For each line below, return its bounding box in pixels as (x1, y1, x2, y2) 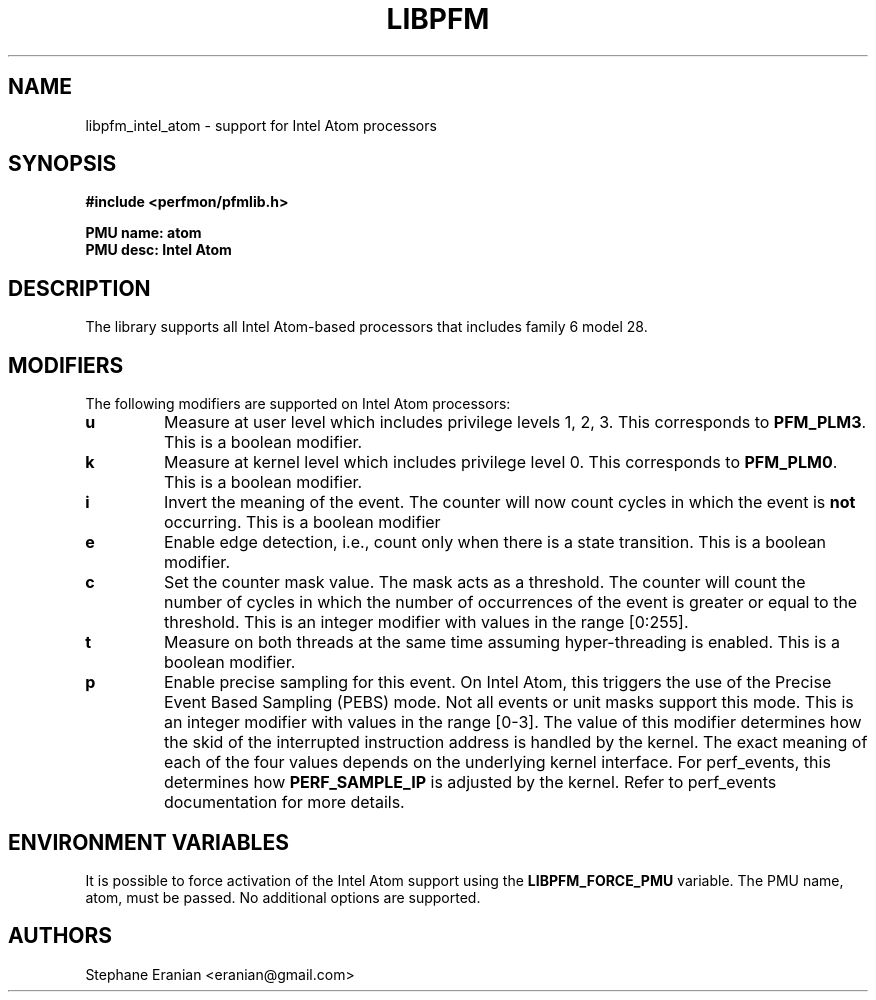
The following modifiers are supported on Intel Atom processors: (85, 395, 511, 413)
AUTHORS (8, 923, 113, 949)
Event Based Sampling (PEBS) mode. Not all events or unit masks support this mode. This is (163, 692, 854, 713)
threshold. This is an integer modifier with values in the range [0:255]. (163, 612, 689, 633)
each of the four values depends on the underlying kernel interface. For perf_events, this (163, 752, 831, 773)
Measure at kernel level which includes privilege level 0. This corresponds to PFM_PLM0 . (163, 452, 838, 473)
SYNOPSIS (8, 151, 117, 177)
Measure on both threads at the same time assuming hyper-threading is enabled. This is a (163, 632, 840, 653)
